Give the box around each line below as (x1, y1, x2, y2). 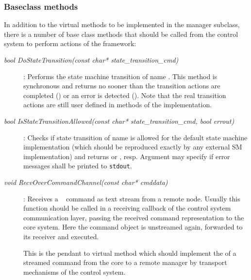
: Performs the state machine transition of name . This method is (23, 71, 218, 81)
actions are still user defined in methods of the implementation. (23, 99, 212, 110)
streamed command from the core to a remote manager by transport (23, 257, 227, 267)
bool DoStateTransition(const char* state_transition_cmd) (4, 55, 179, 65)
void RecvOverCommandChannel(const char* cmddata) (4, 177, 168, 187)
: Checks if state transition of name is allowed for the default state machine (23, 132, 248, 142)
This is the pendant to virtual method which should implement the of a (23, 247, 236, 258)
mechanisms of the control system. (23, 266, 126, 277)
